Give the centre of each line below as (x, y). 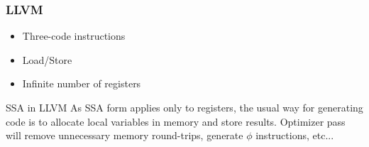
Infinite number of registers (82, 83)
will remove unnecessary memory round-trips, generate (125, 135)
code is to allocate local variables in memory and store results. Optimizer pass (176, 121)
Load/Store (47, 59)
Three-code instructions (74, 36)
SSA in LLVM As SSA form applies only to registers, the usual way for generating (184, 107)
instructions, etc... (295, 135)
